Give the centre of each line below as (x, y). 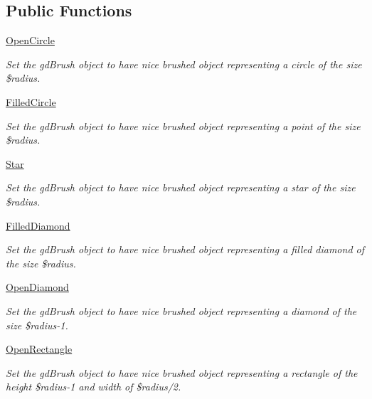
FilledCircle (31, 101)
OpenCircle (30, 40)
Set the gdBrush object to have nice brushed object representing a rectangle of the (182, 372)
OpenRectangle (39, 349)
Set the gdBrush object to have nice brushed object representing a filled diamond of (185, 249)
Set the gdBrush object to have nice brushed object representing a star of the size (181, 187)
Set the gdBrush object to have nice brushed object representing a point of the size (183, 126)
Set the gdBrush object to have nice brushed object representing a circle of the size (184, 64)
